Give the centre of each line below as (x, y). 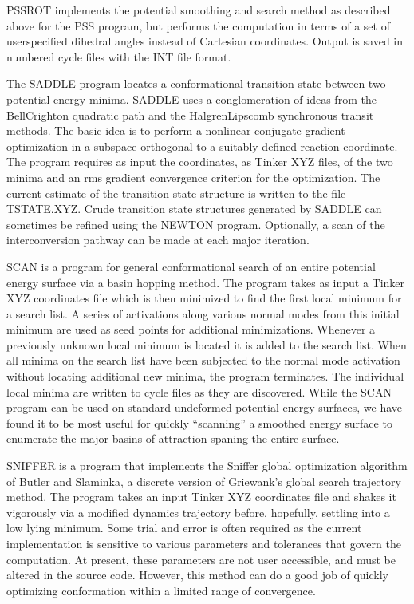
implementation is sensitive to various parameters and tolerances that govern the (204, 543)
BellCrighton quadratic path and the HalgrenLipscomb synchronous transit (190, 114)
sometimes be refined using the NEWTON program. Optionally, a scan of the (196, 224)
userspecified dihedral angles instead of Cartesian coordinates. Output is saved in (205, 41)
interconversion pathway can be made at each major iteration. (158, 240)
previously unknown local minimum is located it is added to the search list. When (207, 344)
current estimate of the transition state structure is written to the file (176, 193)
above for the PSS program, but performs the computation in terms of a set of (198, 25)
